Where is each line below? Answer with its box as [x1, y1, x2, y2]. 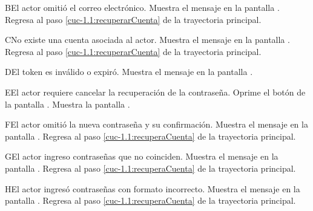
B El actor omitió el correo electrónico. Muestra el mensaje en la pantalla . [5, 1, 280, 13]
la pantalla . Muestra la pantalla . [5, 97, 130, 110]
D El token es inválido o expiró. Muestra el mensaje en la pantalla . [5, 65, 253, 78]
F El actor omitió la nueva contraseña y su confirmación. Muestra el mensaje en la [5, 118, 308, 131]
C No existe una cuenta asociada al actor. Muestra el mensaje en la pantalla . [5, 33, 290, 46]
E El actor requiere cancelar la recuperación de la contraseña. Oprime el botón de [5, 85, 306, 98]
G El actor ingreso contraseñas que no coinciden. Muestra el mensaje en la [5, 150, 278, 163]
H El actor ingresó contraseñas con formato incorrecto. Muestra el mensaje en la [5, 182, 300, 195]
